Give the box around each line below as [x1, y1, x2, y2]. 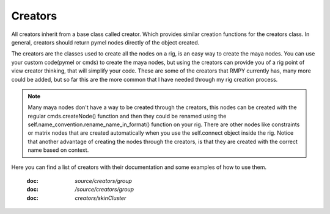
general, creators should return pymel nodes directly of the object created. [11, 38, 200, 46]
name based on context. [28, 146, 89, 154]
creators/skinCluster [75, 194, 127, 201]
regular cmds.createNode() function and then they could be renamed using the [28, 112, 227, 119]
